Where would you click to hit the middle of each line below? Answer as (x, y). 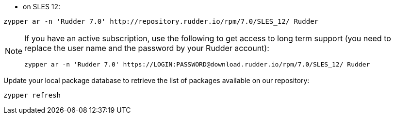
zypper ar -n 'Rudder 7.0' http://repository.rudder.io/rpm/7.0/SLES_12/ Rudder (161, 21)
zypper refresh (32, 95)
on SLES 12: (42, 7)
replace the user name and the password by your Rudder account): (147, 48)
